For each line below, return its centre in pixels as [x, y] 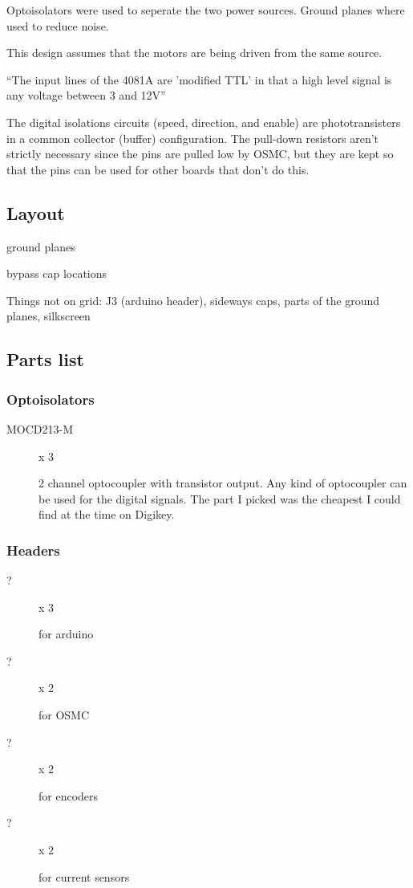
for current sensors [84, 876]
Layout [36, 212]
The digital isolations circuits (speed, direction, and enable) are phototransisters [204, 122]
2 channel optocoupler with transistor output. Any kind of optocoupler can [223, 483]
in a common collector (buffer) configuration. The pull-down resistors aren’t [193, 138]
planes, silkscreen [49, 316]
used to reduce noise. [58, 25]
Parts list [45, 359]
